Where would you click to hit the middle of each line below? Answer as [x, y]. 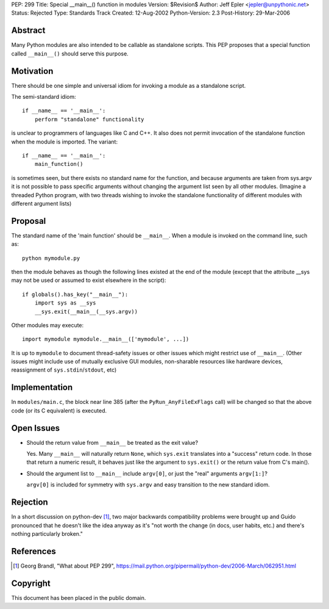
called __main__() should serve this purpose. [70, 53]
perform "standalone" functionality [89, 119]
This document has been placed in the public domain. [79, 597]
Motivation [32, 71]
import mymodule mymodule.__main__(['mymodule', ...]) [106, 339]
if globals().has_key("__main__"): [75, 294]
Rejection [30, 503]
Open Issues [36, 428]
